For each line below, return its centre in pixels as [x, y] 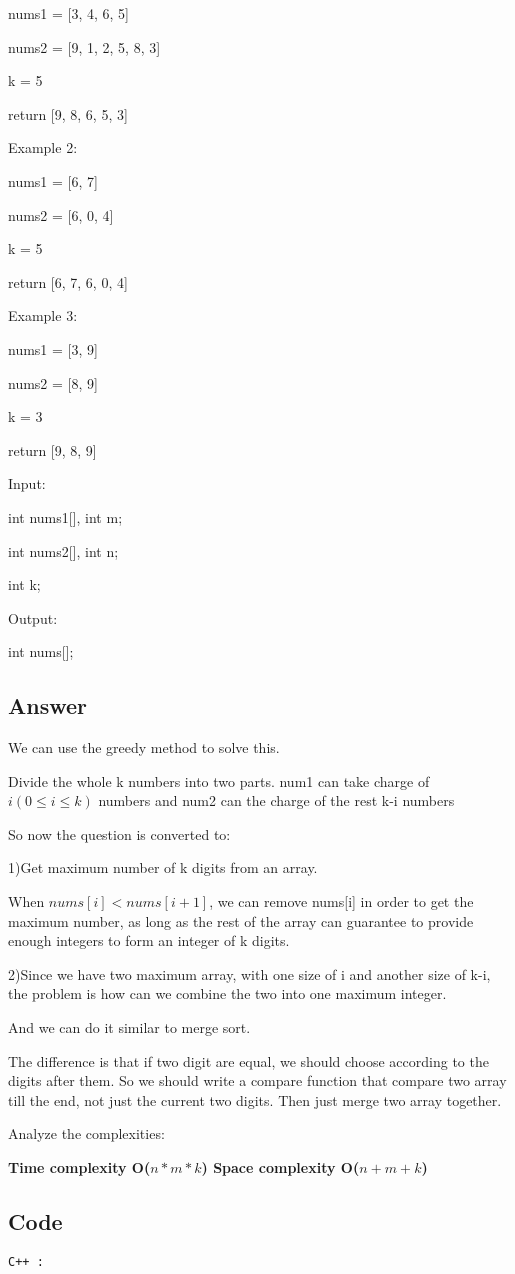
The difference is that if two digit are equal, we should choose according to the [248, 1060]
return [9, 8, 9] [52, 449]
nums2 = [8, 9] [53, 382]
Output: [33, 617]
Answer [48, 705]
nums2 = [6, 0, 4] [61, 214]
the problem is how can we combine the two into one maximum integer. [227, 993]
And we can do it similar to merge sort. [129, 1027]
